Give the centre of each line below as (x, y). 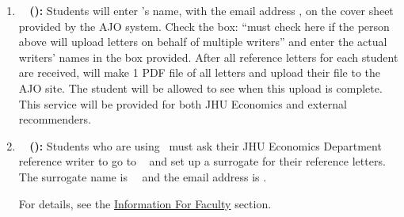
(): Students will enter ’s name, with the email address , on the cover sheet (212, 10)
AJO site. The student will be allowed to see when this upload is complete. (200, 88)
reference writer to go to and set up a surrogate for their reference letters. (202, 161)
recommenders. (55, 119)
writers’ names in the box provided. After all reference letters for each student (208, 57)
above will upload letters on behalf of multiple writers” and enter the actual (203, 42)
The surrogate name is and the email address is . (143, 176)
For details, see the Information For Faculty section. (145, 203)
